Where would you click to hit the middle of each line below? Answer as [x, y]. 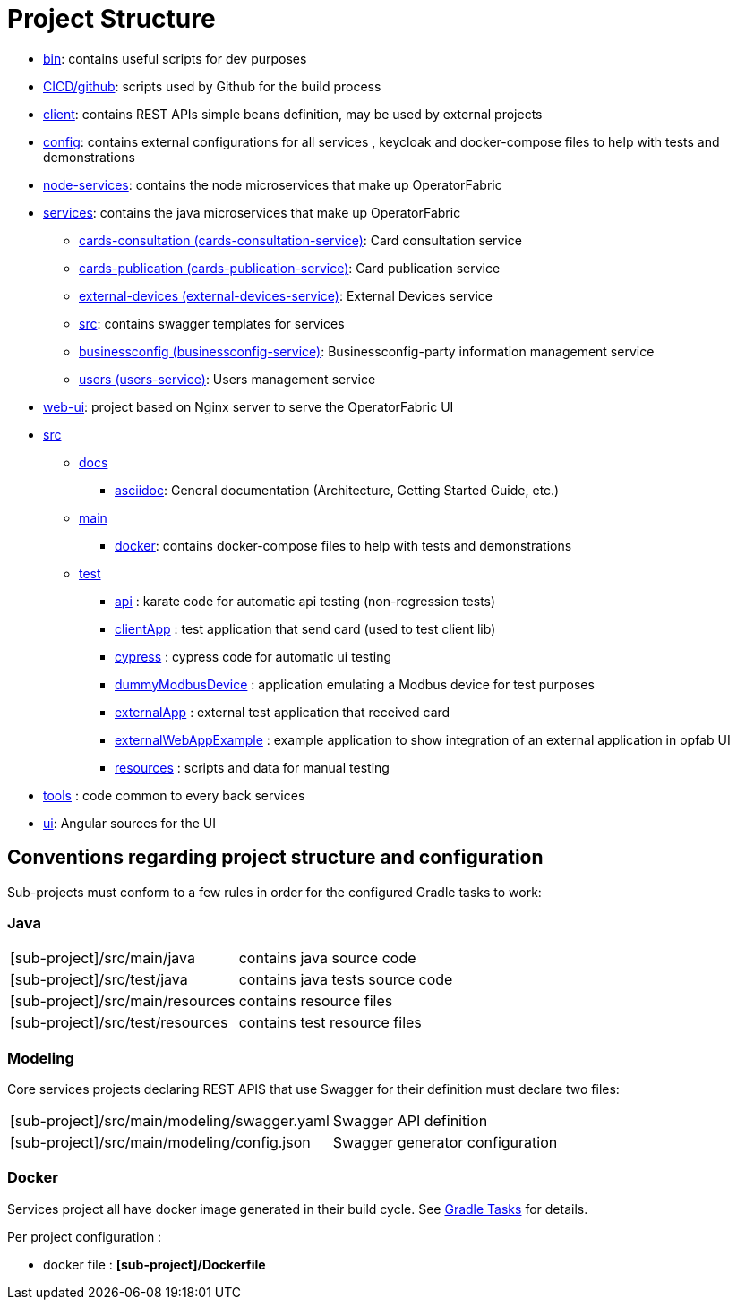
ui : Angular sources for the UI [129, 823]
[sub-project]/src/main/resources [123, 1001]
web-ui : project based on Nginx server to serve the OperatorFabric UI [249, 406]
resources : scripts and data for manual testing [252, 767]
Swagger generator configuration [445, 1143]
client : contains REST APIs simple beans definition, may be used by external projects [293, 114]
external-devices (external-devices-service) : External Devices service [286, 295]
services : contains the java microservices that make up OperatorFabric [252, 212]
